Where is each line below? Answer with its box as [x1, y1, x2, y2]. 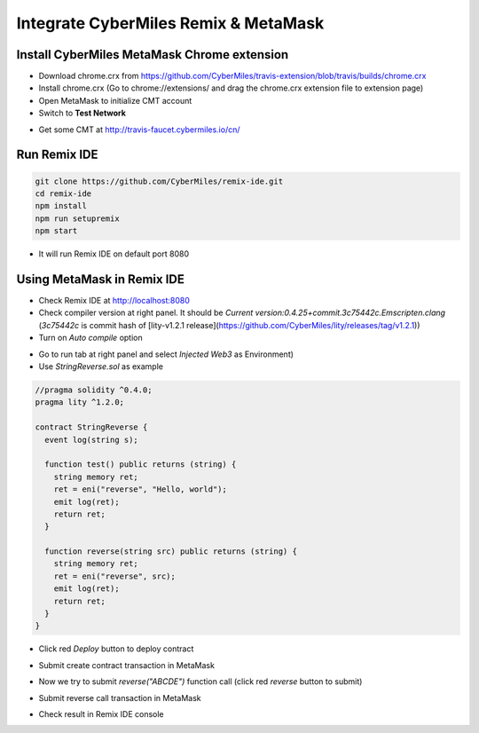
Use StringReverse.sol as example [38, 361, 164, 372]
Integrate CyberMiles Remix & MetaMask [16, 13, 325, 33]
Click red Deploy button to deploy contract [38, 643, 194, 654]
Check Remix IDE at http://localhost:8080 [38, 296, 191, 306]
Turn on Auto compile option [38, 333, 143, 343]
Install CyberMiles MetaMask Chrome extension [16, 47, 289, 62]
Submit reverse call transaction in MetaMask [38, 692, 201, 703]
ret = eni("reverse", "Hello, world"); [53, 485, 228, 494]
